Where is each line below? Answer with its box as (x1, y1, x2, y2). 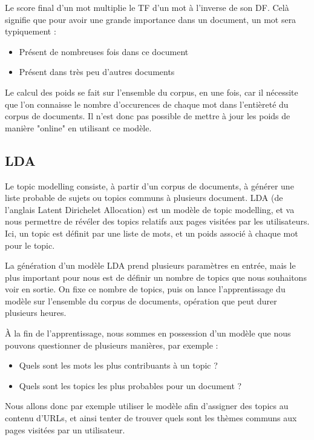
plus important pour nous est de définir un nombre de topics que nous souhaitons (5, 271, 307, 283)
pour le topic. (5, 238, 55, 251)
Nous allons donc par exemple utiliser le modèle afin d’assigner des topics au (5, 399, 289, 412)
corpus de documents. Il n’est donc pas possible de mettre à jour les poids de (5, 110, 290, 122)
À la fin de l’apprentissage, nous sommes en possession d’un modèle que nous (5, 327, 291, 340)
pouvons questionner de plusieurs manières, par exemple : (5, 338, 218, 351)
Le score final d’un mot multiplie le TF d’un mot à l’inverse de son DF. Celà (5, 1, 289, 13)
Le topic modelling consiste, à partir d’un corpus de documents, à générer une (5, 179, 294, 192)
